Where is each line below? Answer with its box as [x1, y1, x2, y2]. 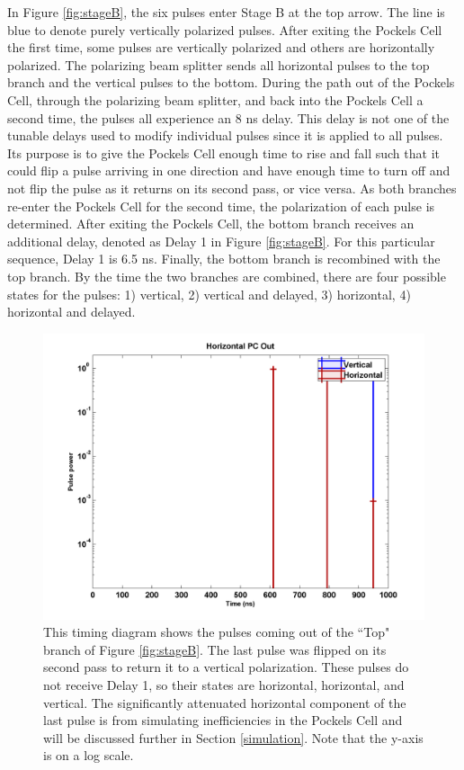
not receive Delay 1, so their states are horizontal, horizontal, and [43, 676, 405, 694]
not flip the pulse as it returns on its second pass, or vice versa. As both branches [7, 178, 457, 197]
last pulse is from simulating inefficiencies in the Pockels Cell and [43, 711, 403, 730]
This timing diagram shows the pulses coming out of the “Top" [43, 622, 390, 641]
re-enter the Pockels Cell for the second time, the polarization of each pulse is [7, 196, 435, 215]
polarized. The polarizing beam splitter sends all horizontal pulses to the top [7, 55, 430, 74]
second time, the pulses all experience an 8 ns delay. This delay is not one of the [7, 108, 450, 127]
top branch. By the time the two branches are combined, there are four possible [7, 266, 446, 285]
